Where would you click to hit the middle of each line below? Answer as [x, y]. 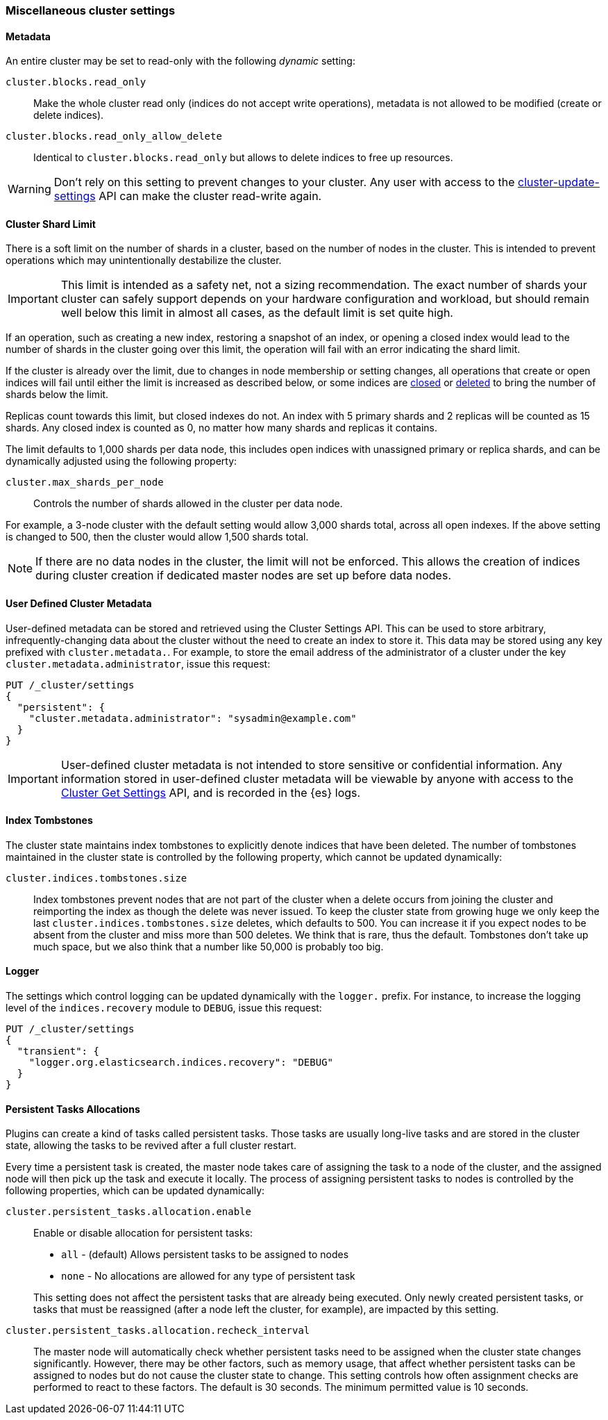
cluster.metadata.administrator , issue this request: [138, 663]
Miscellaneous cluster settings [91, 10]
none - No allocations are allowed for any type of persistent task [208, 1276]
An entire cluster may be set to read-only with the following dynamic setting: [180, 61]
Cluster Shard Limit [51, 224]
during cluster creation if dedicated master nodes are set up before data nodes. [243, 576]
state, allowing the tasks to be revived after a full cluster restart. [151, 1146]
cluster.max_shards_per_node [85, 482]
